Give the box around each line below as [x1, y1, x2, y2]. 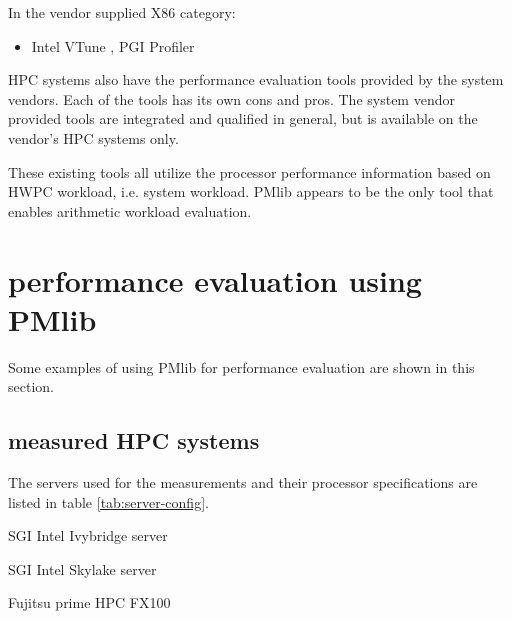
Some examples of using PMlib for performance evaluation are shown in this [8, 356, 475, 377]
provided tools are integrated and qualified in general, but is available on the [8, 108, 478, 129]
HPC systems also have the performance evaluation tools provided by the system [8, 69, 504, 90]
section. [8, 376, 54, 397]
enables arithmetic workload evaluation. [8, 200, 252, 221]
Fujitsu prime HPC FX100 [8, 592, 171, 613]
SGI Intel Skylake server [8, 558, 157, 579]
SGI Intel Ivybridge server [8, 525, 168, 546]
